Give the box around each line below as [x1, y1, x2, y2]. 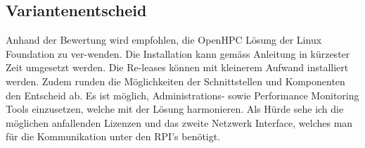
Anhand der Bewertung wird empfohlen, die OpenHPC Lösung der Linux [6, 32, 322, 47]
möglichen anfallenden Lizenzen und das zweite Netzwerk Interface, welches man [6, 115, 353, 130]
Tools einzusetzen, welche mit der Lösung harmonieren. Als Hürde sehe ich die [6, 101, 344, 116]
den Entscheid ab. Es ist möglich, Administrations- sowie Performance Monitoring [6, 87, 359, 102]
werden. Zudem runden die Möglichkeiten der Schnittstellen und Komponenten [6, 73, 345, 88]
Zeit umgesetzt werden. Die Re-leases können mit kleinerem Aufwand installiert [6, 60, 349, 75]
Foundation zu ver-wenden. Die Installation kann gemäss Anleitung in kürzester [6, 46, 350, 61]
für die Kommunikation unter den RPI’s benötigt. [6, 129, 221, 144]
